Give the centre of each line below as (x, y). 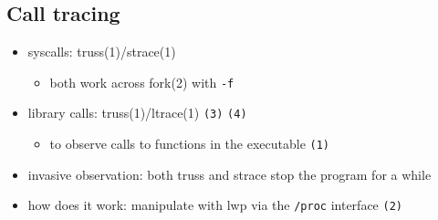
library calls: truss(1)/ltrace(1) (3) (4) (137, 113)
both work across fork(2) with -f (142, 82)
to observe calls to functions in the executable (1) (189, 144)
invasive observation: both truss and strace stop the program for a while (229, 174)
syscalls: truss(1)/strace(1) (102, 52)
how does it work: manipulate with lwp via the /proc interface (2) (215, 205)
